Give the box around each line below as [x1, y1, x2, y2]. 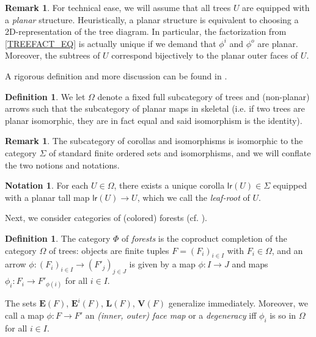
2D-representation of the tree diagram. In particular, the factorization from [5, 25, 287, 38]
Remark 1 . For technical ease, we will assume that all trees [5, 1, 231, 13]
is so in [270, 308, 296, 321]
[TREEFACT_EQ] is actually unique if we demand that [5, 37, 216, 49]
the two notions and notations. [5, 158, 120, 171]
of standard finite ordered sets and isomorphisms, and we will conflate [49, 146, 311, 159]
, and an [271, 244, 303, 256]
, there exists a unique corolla [114, 179, 225, 192]
